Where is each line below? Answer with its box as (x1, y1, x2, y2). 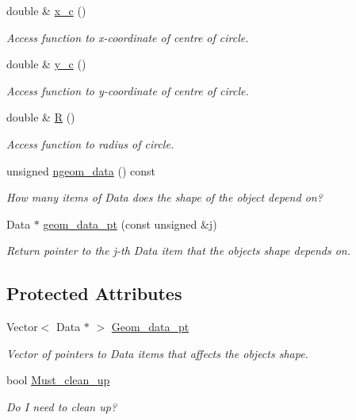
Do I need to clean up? (6, 398, 117, 414)
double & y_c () (6, 56, 86, 72)
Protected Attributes (6, 281, 182, 306)
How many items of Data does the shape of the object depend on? (6, 189, 323, 206)
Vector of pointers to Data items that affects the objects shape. (6, 345, 308, 361)
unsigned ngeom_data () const (6, 162, 156, 179)
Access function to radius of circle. (6, 135, 174, 152)
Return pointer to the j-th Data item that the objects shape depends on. (6, 242, 351, 259)
